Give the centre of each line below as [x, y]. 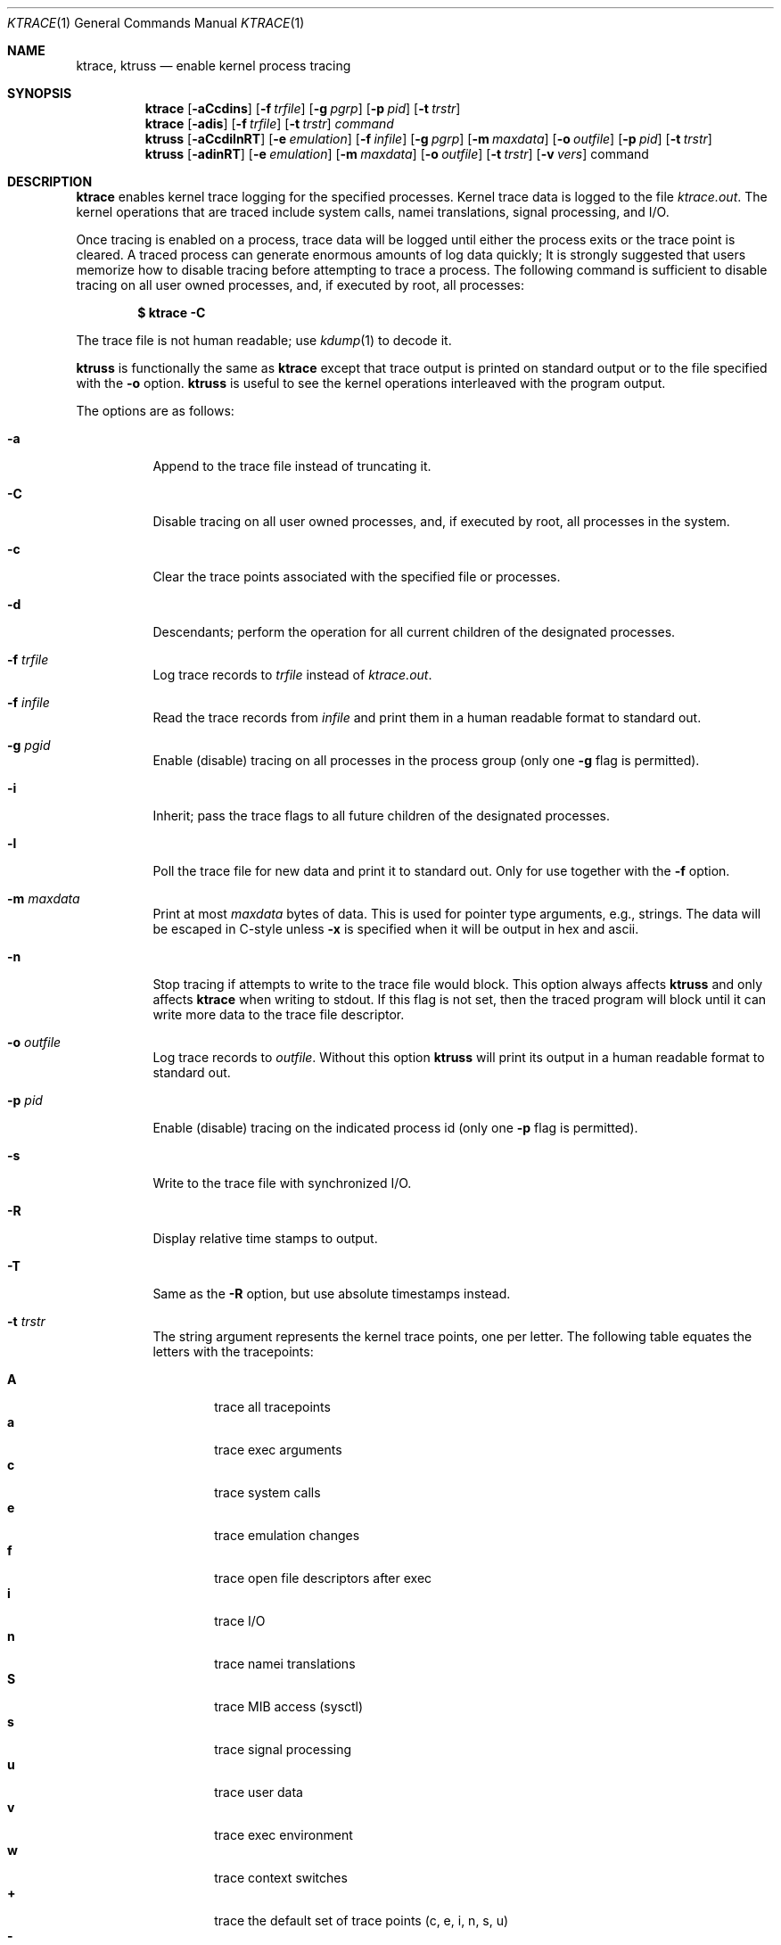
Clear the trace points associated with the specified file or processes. [357, 577]
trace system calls [267, 1492]
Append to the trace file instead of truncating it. [292, 466]
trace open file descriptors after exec [323, 1578]
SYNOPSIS [40, 93]
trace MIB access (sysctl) [289, 1706]
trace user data [259, 1792]
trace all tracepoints [272, 1407]
